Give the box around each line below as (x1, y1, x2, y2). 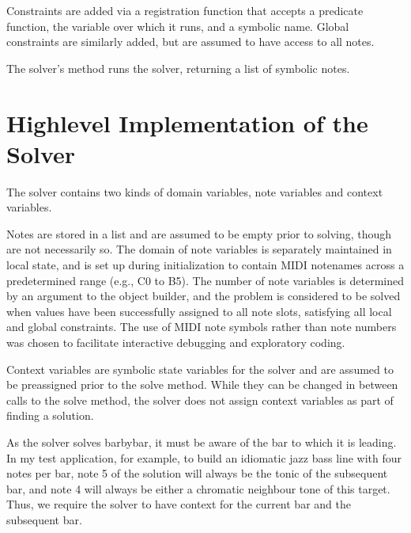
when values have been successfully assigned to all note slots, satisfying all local (6, 303, 392, 319)
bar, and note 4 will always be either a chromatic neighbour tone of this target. (6, 480, 390, 497)
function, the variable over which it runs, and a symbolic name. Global (6, 17, 349, 34)
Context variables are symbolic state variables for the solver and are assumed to (6, 360, 394, 377)
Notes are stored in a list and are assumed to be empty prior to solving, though (6, 225, 392, 242)
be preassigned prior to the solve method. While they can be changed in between (6, 376, 398, 393)
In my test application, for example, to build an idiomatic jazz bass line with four (6, 449, 402, 466)
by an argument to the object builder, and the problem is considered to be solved (6, 287, 401, 304)
